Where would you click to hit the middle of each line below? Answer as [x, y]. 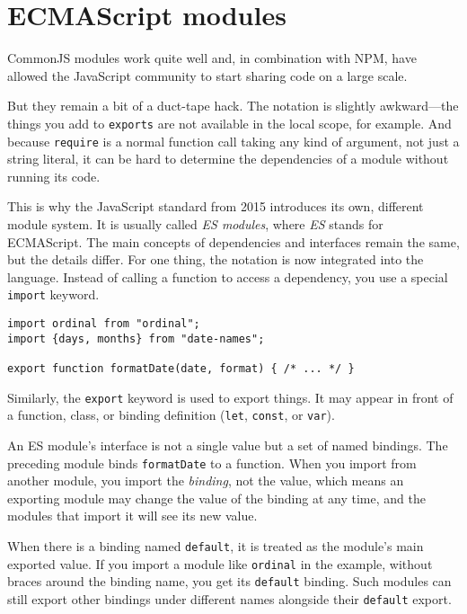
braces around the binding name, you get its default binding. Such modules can [229, 581]
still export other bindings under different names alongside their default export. [229, 598]
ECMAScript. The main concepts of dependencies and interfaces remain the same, [233, 241]
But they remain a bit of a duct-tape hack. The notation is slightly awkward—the [233, 106]
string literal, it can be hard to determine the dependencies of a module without [228, 159]
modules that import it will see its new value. [132, 516]
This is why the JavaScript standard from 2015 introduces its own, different [216, 206]
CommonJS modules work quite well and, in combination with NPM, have [212, 58]
